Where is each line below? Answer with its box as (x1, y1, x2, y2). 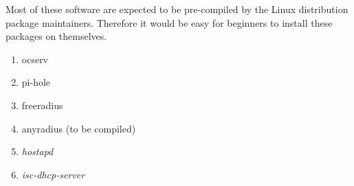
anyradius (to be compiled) (21, 121, 136, 135)
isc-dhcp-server (21, 167, 85, 181)
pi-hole (21, 75, 51, 89)
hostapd (21, 144, 54, 159)
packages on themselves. (5, 29, 107, 43)
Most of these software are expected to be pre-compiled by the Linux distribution (5, 2, 349, 16)
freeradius (21, 97, 63, 112)
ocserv (21, 51, 49, 66)
